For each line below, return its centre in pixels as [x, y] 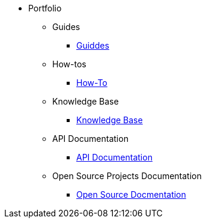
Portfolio [45, 8]
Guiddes [93, 45]
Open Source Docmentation [131, 194]
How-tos [69, 64]
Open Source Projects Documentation [127, 176]
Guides [66, 27]
